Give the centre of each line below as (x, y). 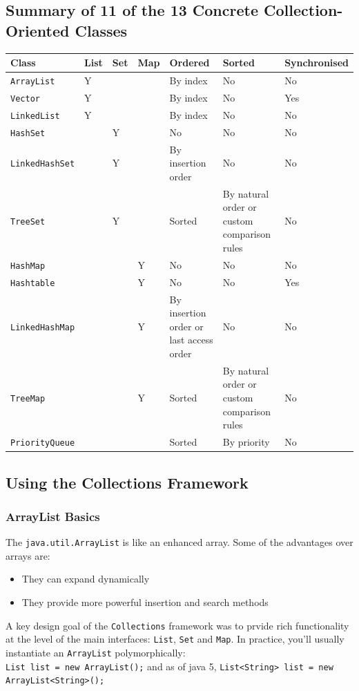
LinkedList (35, 116)
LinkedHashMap (43, 327)
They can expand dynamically (86, 579)
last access (191, 340)
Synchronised (317, 63)
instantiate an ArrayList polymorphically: (96, 652)
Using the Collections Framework (127, 482)
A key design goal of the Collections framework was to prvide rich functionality (177, 625)
